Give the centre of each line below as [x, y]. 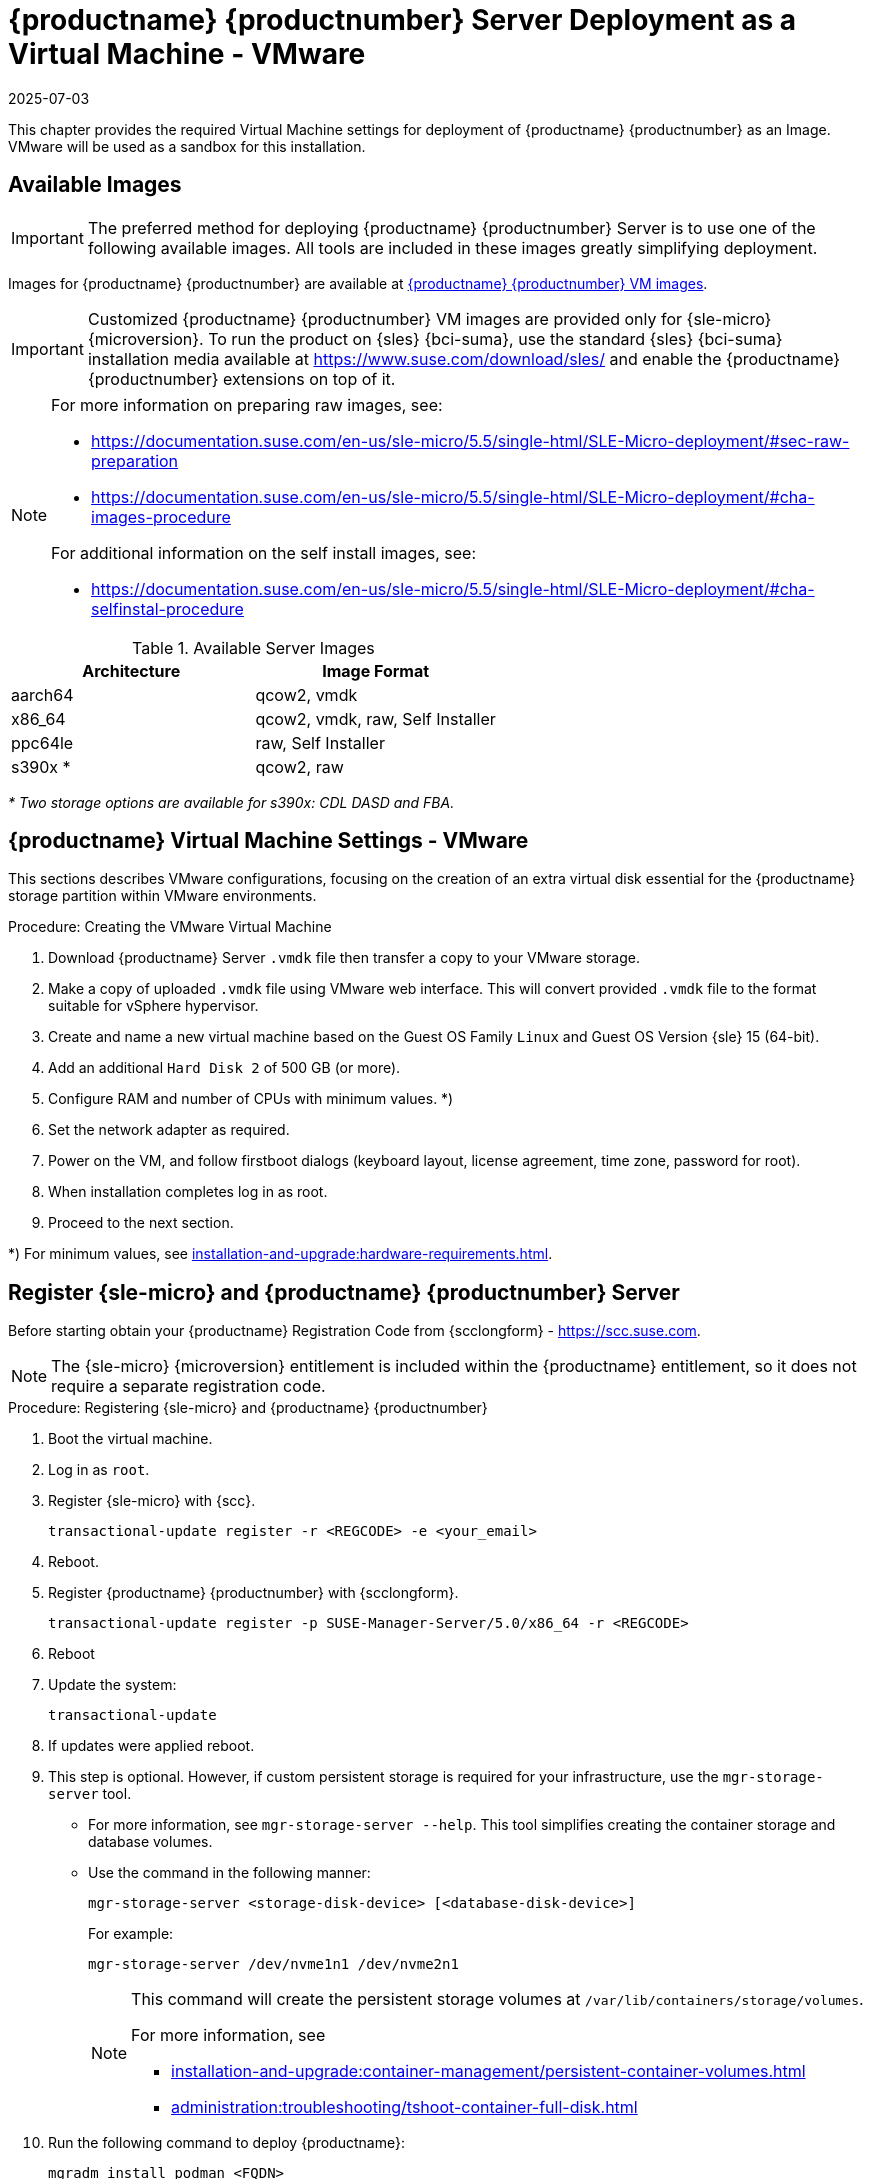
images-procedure [161, 516]
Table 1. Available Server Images [253, 647]
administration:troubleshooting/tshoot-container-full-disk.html [404, 2107]
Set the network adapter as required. [169, 1130]
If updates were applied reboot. [151, 1746]
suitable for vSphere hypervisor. [153, 1006]
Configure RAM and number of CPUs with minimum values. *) [251, 1099]
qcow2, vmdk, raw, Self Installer [375, 718]
